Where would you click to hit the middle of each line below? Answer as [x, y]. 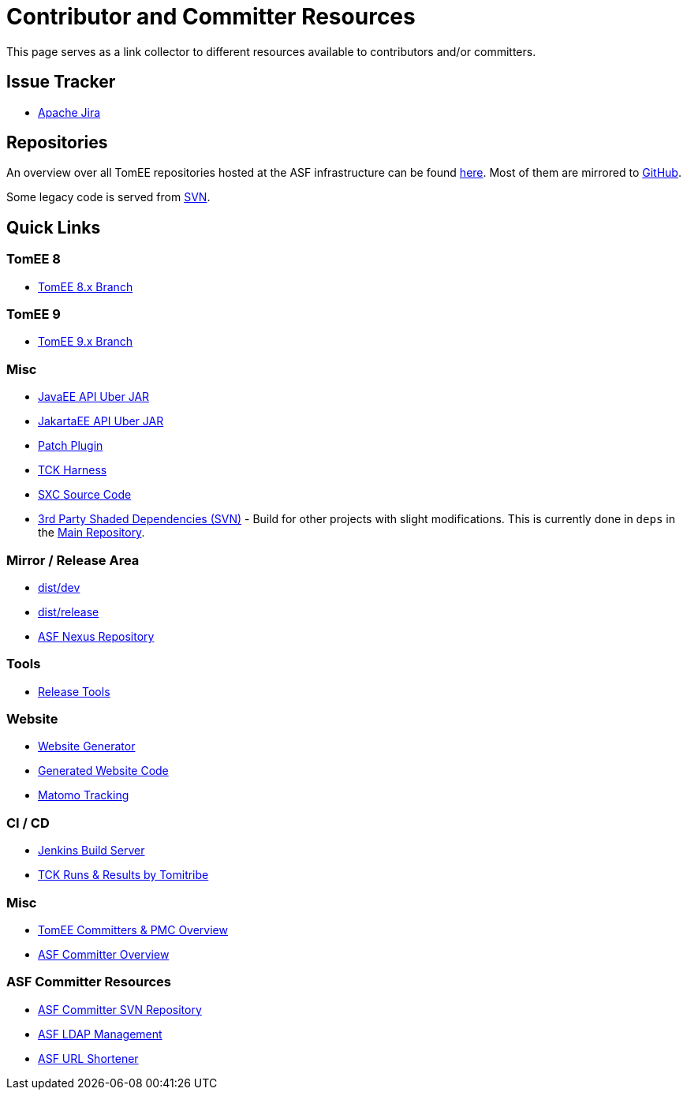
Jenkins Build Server [91, 851]
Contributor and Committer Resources [211, 17]
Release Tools [74, 691]
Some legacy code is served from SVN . [108, 197]
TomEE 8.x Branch [86, 286]
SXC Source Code [85, 495]
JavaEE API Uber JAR [94, 397]
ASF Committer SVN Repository [120, 1009]
